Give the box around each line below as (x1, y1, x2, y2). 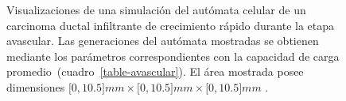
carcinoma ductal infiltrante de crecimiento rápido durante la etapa (6, 17, 335, 33)
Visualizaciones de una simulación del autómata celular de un (6, 2, 306, 17)
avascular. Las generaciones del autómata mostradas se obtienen (6, 32, 319, 49)
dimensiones (6, 78, 65, 95)
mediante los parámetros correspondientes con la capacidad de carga (6, 47, 340, 64)
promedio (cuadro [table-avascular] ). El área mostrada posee (6, 63, 304, 80)
